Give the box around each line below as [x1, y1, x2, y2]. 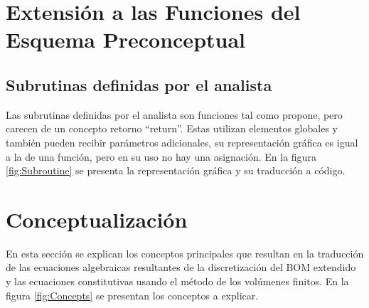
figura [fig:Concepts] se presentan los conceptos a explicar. [6, 287, 259, 302]
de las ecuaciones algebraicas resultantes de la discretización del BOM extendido [6, 260, 356, 275]
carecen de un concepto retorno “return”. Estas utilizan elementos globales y [6, 121, 338, 136]
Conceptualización [6, 204, 188, 233]
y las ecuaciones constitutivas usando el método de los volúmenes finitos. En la [6, 274, 349, 289]
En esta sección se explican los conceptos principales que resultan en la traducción [6, 245, 364, 260]
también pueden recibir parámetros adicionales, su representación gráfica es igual [6, 134, 358, 149]
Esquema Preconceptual [6, 25, 246, 54]
